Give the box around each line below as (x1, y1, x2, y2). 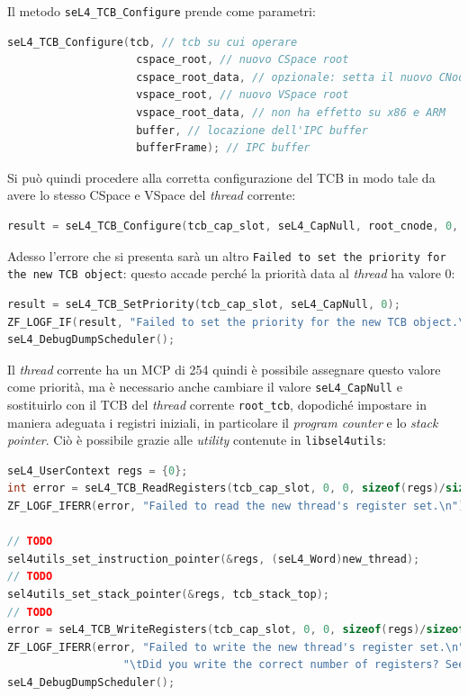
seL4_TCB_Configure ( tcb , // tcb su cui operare (7, 35, 298, 49)
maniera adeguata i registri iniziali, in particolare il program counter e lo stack (7, 412, 438, 431)
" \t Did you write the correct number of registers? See (122, 658, 465, 672)
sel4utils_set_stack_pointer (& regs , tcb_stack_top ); (7, 588, 329, 601)
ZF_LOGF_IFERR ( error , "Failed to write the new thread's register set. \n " (7, 640, 465, 654)
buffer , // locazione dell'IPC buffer (136, 123, 368, 137)
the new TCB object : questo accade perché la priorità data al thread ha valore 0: (7, 264, 455, 283)
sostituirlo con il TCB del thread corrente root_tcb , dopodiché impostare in (7, 394, 427, 413)
